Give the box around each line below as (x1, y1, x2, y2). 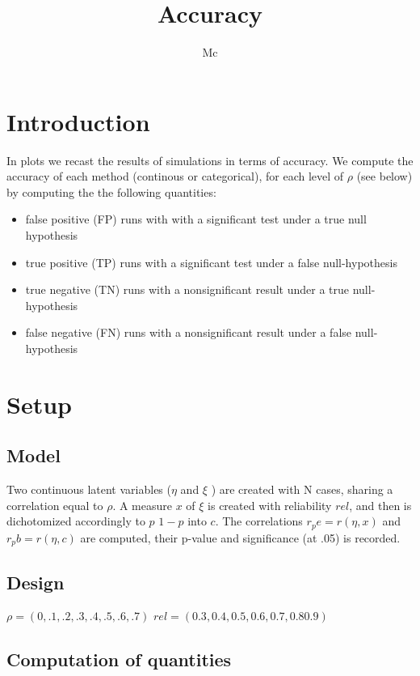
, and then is (349, 496, 412, 513)
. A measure (112, 496, 172, 513)
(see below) (356, 168, 413, 185)
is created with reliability (208, 496, 332, 513)
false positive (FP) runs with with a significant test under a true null (25, 210, 367, 227)
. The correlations (215, 512, 303, 529)
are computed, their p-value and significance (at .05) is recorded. (80, 529, 401, 546)
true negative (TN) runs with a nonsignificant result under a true (25, 281, 350, 298)
